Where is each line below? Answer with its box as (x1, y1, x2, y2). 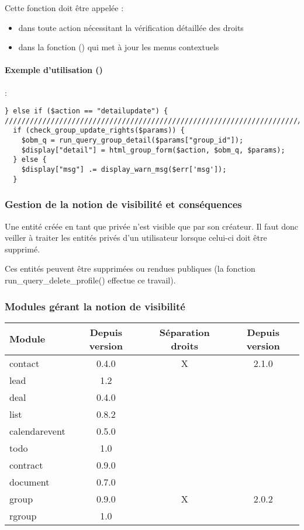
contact (9, 356, 40, 370)
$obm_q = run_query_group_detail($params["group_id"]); (21, 136, 244, 145)
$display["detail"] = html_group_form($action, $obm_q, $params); (21, 146, 285, 154)
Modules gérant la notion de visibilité (5, 299, 185, 313)
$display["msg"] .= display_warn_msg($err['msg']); (21, 165, 227, 174)
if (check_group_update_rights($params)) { (13, 126, 185, 135)
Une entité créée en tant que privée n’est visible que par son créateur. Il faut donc (5, 220, 299, 232)
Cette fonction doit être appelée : (5, 2, 124, 13)
